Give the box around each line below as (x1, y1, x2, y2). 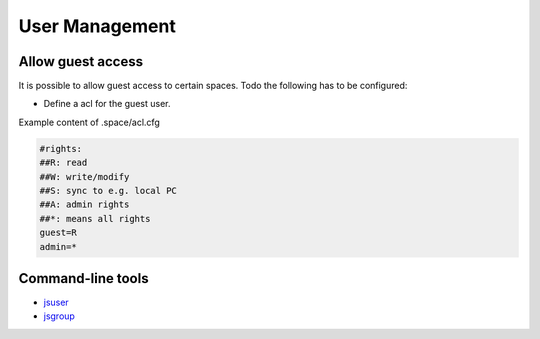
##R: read (39, 157, 88, 169)
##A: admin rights (39, 199, 130, 210)
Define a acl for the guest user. (43, 98, 171, 110)
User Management (18, 15, 177, 37)
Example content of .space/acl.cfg (18, 116, 160, 128)
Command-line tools (18, 270, 149, 287)
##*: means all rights (39, 213, 151, 224)
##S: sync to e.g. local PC (39, 185, 177, 196)
